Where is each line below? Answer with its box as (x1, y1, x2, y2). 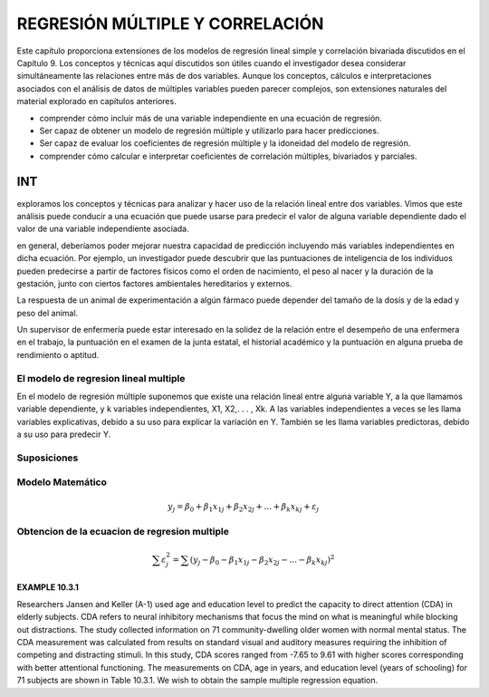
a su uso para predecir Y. (16, 429, 111, 440)
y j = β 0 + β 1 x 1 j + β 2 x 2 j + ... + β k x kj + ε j (168, 501, 320, 514)
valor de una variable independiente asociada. (16, 223, 189, 235)
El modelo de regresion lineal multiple (16, 372, 186, 384)
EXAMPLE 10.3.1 (16, 582, 79, 593)
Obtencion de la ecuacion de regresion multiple (16, 526, 230, 538)
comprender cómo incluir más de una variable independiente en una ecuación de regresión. (39, 112, 382, 123)
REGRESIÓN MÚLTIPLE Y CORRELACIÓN (16, 14, 324, 34)
